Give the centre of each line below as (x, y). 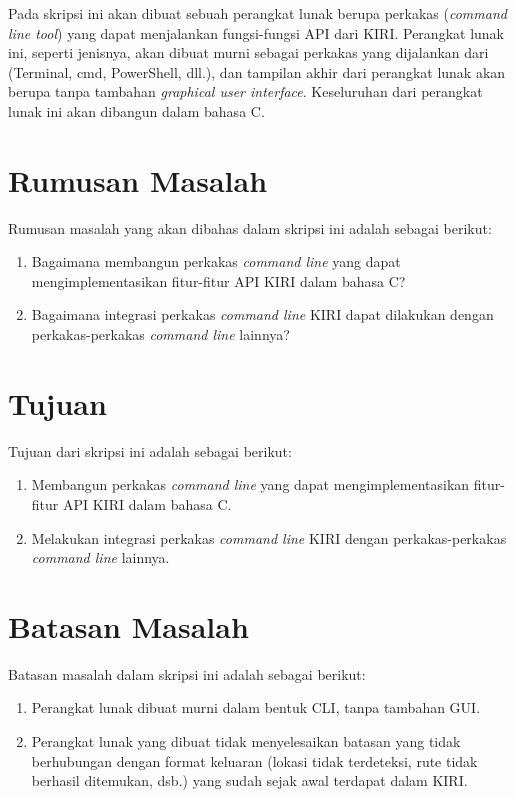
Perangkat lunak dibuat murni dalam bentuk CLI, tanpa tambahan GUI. (256, 707)
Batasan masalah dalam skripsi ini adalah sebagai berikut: (187, 673)
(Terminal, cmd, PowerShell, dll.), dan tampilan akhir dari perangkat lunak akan (257, 71)
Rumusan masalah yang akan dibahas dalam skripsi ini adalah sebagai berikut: (250, 227)
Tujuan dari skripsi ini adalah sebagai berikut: (150, 450)
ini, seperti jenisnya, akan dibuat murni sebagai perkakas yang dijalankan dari (248, 52)
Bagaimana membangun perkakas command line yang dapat (216, 261)
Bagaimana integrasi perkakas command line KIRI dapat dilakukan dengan (262, 314)
